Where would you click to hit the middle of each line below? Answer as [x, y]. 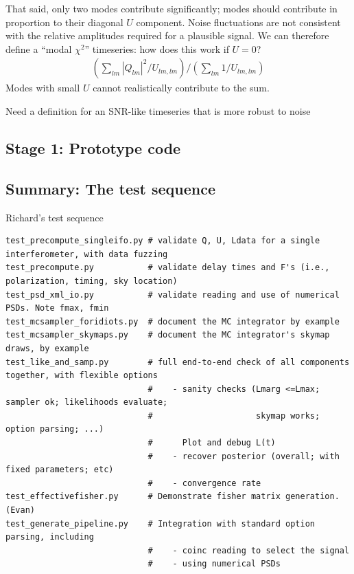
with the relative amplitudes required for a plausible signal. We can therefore [167, 35]
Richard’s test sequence [55, 217]
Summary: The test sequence [111, 188]
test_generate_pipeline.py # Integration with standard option [161, 523]
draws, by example [47, 348]
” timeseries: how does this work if [157, 48]
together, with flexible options [82, 376]
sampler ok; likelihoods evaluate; [87, 402]
